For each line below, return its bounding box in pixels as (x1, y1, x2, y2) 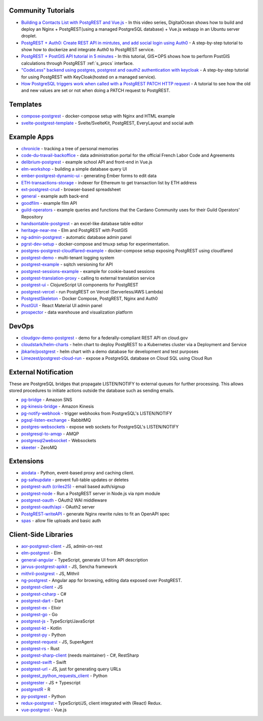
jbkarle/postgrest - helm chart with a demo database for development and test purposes (21, 349, 199, 354)
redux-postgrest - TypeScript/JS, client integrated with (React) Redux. (21, 700, 162, 706)
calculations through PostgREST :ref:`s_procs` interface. (21, 60, 134, 66)
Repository (21, 214, 43, 219)
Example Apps (9, 133, 54, 141)
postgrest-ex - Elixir (21, 604, 61, 610)
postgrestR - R (21, 686, 51, 692)
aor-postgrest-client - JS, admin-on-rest (21, 544, 103, 549)
